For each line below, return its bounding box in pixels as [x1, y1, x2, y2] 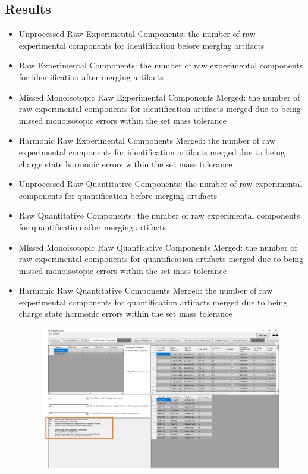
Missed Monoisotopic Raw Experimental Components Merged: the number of [18, 91, 300, 103]
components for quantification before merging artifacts [18, 189, 218, 201]
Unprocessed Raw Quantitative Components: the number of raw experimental [18, 177, 303, 190]
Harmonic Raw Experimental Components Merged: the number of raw [18, 134, 275, 146]
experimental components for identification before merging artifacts [18, 39, 265, 51]
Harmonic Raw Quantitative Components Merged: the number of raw [18, 284, 273, 297]
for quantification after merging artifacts [18, 220, 166, 233]
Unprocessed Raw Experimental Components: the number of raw [18, 27, 256, 40]
